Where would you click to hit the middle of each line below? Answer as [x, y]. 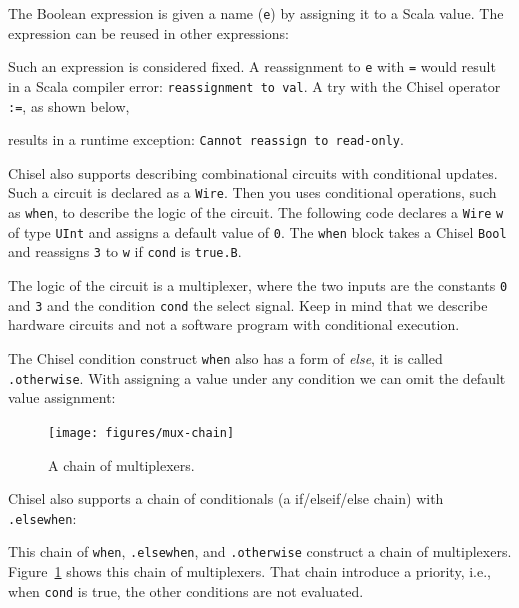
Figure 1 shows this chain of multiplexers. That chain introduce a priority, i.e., [249, 571]
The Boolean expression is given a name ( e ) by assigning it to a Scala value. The [256, 13]
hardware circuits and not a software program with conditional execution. [234, 324]
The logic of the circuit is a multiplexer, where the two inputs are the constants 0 [258, 285]
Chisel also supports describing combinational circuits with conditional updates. [253, 172]
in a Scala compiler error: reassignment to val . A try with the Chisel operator [254, 85]
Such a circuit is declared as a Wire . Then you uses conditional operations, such [252, 192]
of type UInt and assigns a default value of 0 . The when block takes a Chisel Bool [257, 231]
